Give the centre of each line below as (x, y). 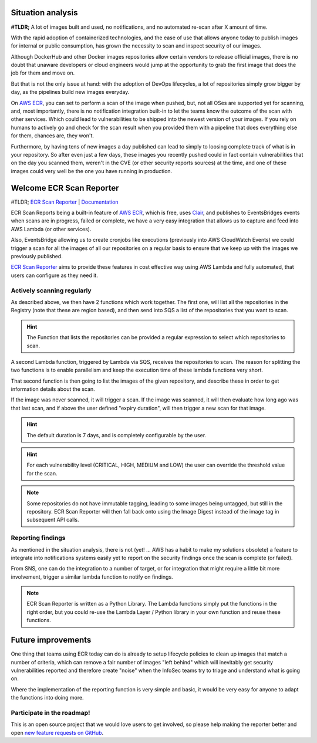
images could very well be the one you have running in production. (92, 171)
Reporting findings (38, 538)
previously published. (37, 256)
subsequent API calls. (53, 520)
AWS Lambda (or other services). (51, 229)
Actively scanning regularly (51, 291)
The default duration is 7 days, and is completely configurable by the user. (117, 435)
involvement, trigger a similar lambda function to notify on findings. (92, 577)
